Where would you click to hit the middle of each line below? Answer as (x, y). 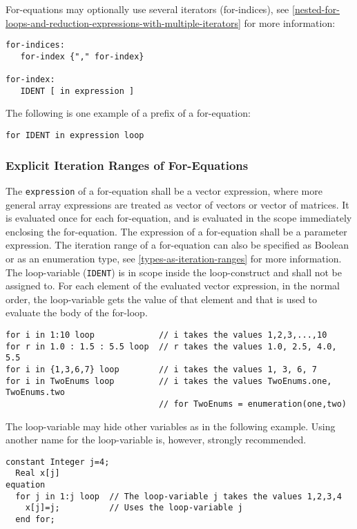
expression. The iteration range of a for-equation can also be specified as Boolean (177, 245)
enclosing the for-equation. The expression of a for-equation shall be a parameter (176, 231)
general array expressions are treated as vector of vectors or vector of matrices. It (177, 204)
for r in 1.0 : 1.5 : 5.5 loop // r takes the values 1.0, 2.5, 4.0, (171, 346)
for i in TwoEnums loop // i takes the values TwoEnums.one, (169, 381)
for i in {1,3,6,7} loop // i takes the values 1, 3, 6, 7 (162, 369)
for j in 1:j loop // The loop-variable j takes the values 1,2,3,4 (178, 496)
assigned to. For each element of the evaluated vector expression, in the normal (173, 286)
